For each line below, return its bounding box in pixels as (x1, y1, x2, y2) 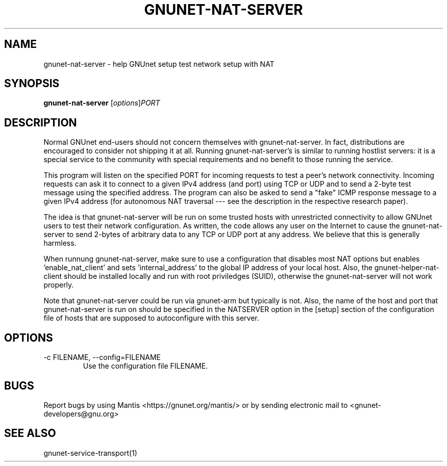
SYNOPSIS (4, 77, 60, 90)
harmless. (43, 239, 77, 248)
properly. (43, 280, 74, 290)
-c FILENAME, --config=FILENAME (43, 353, 161, 362)
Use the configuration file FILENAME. (83, 361, 208, 371)
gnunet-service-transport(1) (43, 448, 137, 457)
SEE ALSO (4, 427, 56, 440)
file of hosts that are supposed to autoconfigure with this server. (43, 314, 259, 323)
